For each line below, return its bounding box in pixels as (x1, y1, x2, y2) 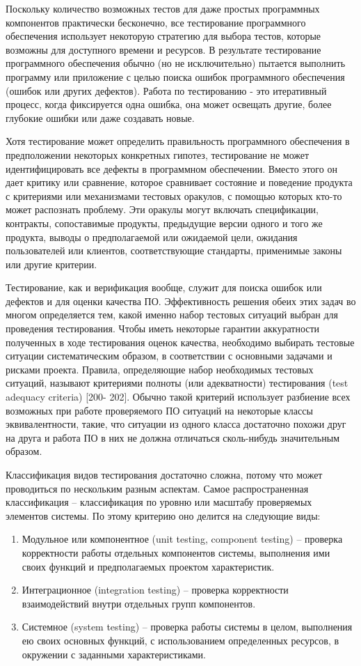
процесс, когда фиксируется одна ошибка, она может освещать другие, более (6, 97, 332, 111)
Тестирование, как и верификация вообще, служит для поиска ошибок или (6, 280, 322, 295)
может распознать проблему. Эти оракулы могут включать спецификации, (6, 202, 319, 217)
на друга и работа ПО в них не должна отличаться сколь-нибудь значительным (6, 430, 339, 444)
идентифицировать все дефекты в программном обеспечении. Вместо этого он (6, 161, 337, 176)
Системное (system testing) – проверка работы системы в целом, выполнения (22, 619, 353, 634)
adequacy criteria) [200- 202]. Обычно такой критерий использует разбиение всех (6, 389, 351, 404)
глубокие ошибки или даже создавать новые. (6, 110, 195, 125)
